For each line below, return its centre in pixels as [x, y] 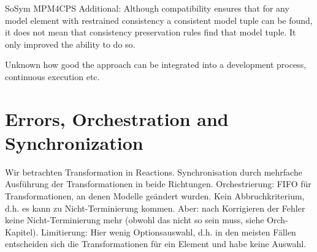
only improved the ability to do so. [70, 44]
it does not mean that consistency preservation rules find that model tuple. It [151, 32]
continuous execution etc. [52, 76]
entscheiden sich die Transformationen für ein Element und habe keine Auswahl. [156, 244]
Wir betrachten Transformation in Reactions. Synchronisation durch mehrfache [154, 172]
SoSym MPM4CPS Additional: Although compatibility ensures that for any [147, 8]
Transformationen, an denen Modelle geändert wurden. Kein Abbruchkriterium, [155, 196]
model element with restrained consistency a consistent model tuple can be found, [159, 20]
